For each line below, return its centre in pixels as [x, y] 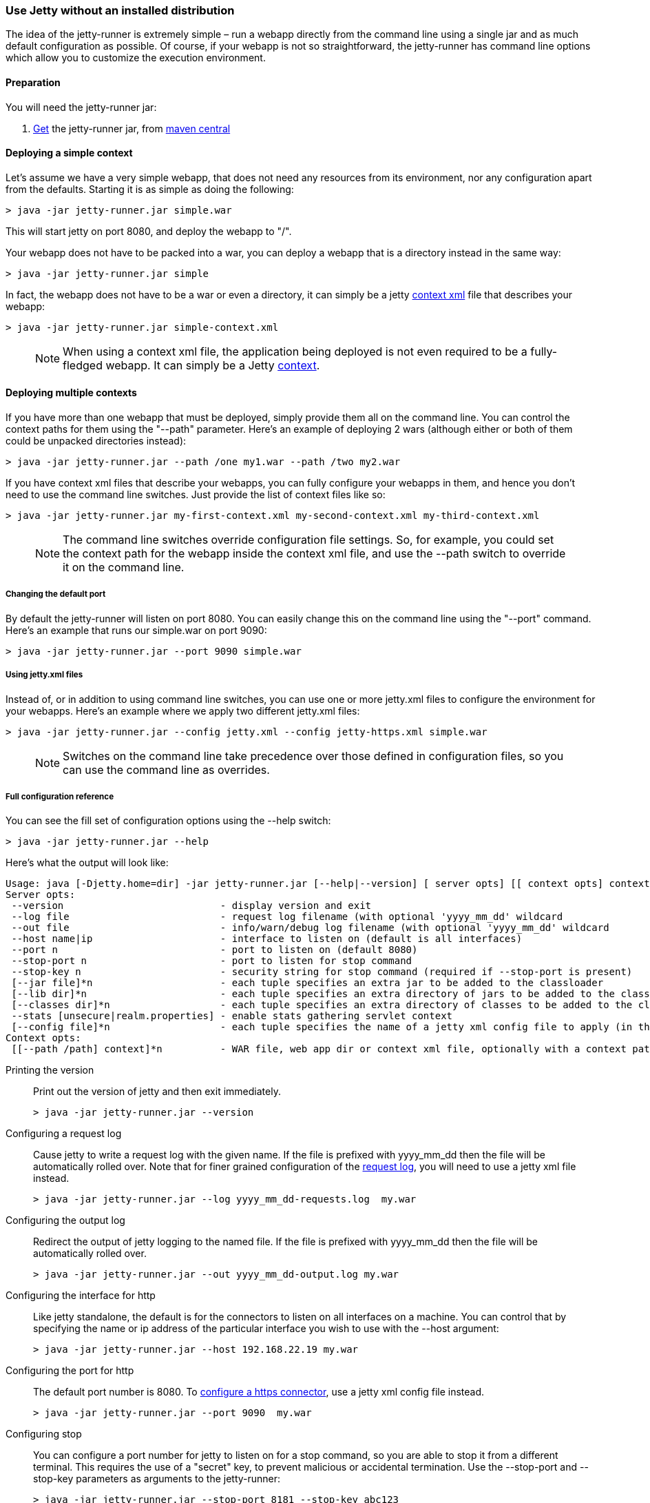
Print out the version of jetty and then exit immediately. [157, 1092]
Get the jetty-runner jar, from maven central [132, 128]
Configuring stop [44, 1434]
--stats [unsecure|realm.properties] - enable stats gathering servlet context [232, 1016]
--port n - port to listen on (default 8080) [214, 950]
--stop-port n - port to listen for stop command [212, 961]
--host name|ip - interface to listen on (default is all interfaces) [267, 939]
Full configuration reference [60, 796]
